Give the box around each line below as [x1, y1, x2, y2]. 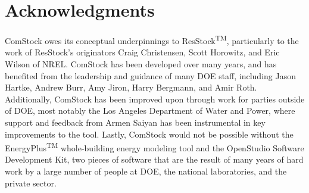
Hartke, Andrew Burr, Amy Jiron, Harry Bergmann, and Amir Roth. [5, 81, 257, 94]
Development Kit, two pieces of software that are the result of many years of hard [5, 153, 304, 166]
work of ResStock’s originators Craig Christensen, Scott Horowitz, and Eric [5, 46, 280, 58]
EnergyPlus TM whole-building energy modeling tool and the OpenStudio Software [5, 140, 304, 154]
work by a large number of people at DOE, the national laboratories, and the [5, 164, 287, 177]
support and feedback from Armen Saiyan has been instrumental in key [5, 116, 266, 128]
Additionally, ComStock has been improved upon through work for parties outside [5, 92, 305, 105]
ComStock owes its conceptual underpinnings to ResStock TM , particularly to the [5, 33, 299, 46]
